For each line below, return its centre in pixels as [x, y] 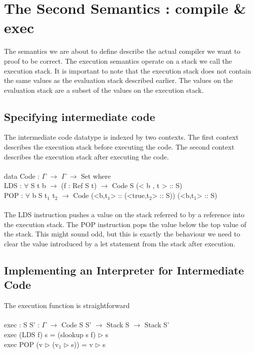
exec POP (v [23, 344]
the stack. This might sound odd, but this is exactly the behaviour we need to [122, 234]
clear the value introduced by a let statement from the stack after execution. [120, 244]
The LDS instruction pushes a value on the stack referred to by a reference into [124, 215]
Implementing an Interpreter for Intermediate [124, 270]
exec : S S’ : [22, 325]
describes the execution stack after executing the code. [86, 156]
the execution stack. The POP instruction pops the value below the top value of [125, 224]
